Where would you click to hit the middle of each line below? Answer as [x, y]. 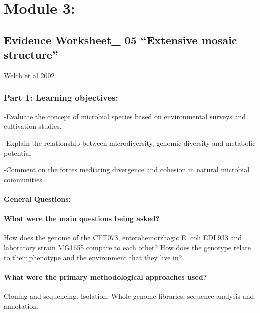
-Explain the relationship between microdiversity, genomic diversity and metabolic [130, 142]
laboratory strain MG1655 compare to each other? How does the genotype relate [127, 247]
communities [23, 179]
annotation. [22, 306]
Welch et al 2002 [29, 75]
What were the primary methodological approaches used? [106, 277]
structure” [31, 54]
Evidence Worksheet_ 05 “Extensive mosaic [121, 39]
